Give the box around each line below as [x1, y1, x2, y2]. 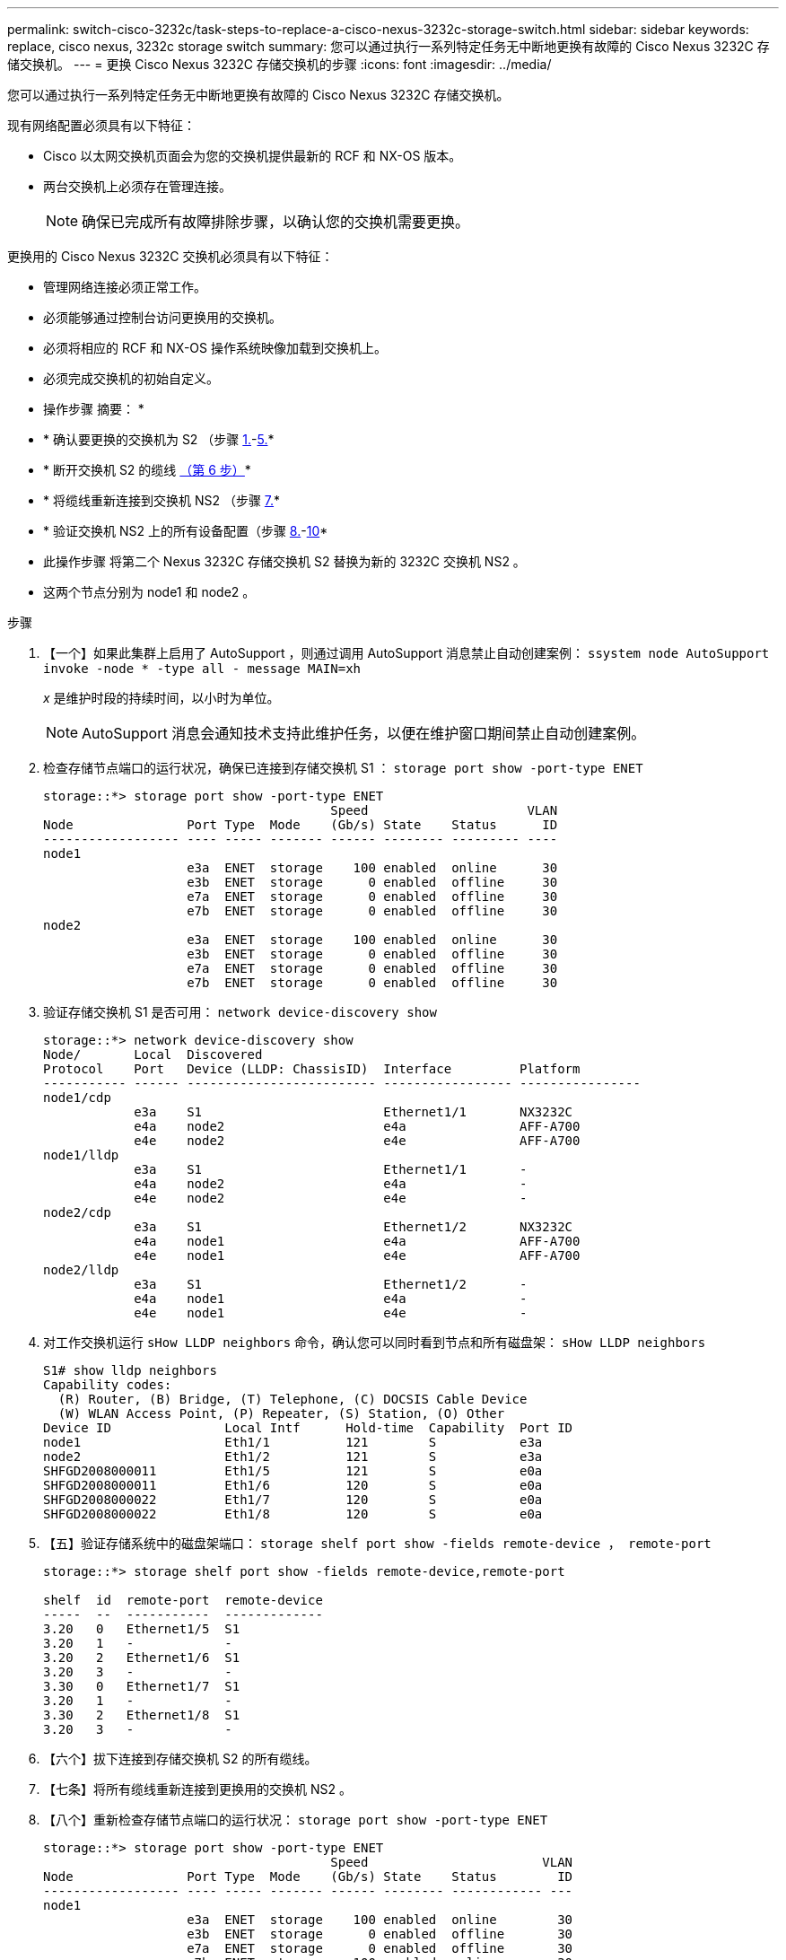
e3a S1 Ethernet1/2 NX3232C [134, 1220, 573, 1234]
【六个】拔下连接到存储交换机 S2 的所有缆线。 [43, 1751, 318, 1766]
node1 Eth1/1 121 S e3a [43, 1435, 543, 1449]
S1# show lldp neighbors [43, 1363, 217, 1378]
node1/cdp [43, 1090, 111, 1105]
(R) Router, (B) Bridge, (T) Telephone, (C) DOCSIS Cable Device [57, 1392, 528, 1406]
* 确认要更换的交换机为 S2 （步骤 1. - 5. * [43, 432, 275, 447]
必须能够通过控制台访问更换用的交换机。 [43, 310, 282, 325]
